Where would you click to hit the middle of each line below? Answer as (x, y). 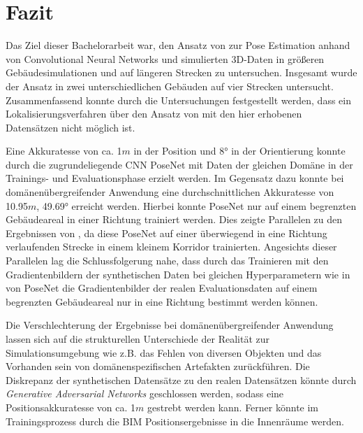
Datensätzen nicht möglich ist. (71, 127)
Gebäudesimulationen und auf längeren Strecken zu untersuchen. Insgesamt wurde (181, 72)
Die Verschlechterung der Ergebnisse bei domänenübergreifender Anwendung (170, 325)
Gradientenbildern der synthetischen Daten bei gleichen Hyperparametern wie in (178, 274)
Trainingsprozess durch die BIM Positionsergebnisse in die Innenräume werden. (175, 421)
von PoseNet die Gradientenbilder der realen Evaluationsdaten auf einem (162, 288)
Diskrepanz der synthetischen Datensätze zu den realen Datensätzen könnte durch (181, 379)
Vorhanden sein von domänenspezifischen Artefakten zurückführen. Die (158, 366)
